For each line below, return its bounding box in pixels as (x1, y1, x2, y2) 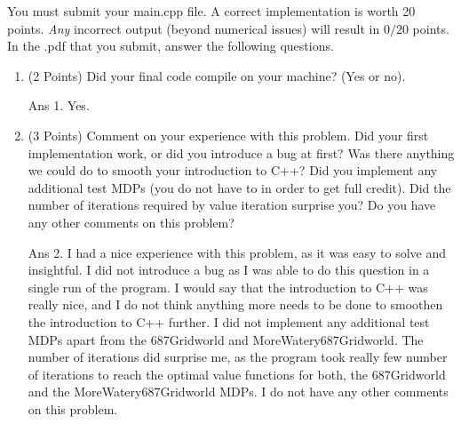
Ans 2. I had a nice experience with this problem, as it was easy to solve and (28, 243, 447, 261)
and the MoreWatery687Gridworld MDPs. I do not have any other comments (28, 382, 449, 401)
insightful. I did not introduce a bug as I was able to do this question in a (28, 260, 430, 279)
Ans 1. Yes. (28, 96, 90, 115)
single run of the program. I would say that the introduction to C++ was (28, 277, 428, 296)
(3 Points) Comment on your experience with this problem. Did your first (28, 125, 429, 144)
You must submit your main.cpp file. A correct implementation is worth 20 (7, 2, 416, 20)
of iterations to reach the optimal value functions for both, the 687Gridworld (28, 364, 446, 383)
